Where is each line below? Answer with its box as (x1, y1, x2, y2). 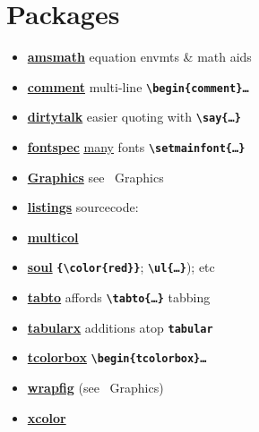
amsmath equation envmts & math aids (27, 47, 252, 66)
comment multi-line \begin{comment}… (27, 77, 249, 96)
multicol (27, 227, 79, 246)
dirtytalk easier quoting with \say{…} (27, 107, 241, 126)
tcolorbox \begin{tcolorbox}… (27, 348, 207, 367)
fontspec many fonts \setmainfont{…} (27, 138, 246, 157)
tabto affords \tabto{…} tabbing (27, 288, 211, 307)
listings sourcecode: (27, 198, 139, 216)
